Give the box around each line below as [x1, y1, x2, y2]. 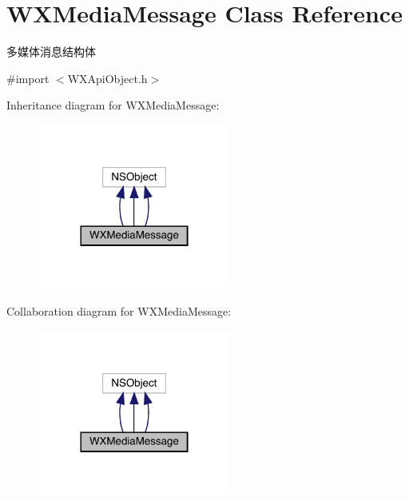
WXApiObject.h [67, 70, 148, 86]
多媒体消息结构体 [6, 43, 96, 60]
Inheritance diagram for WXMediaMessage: [6, 97, 220, 113]
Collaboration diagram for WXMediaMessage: [6, 302, 232, 319]
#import [6, 70, 50, 86]
